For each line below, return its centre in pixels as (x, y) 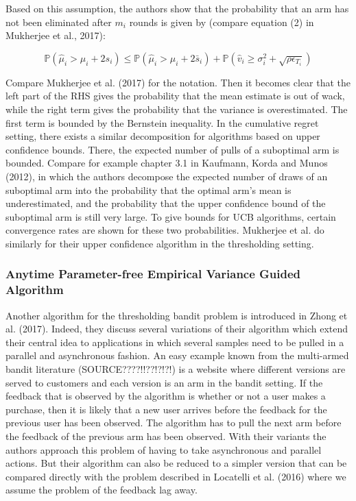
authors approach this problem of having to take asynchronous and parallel (164, 449)
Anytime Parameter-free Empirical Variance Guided (153, 274)
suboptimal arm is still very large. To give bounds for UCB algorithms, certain (171, 216)
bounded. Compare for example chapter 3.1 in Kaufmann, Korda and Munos (167, 163)
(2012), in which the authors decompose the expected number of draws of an (167, 176)
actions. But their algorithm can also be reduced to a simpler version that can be (176, 463)
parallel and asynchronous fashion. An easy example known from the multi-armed (177, 355)
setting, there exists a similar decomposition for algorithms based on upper (163, 136)
